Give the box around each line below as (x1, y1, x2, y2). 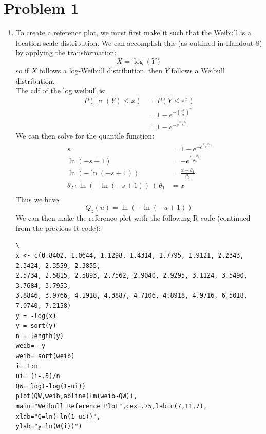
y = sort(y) (15, 322, 56, 330)
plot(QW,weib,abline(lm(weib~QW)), (15, 392, 138, 400)
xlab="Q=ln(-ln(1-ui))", (15, 412, 101, 420)
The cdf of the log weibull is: (15, 85, 106, 96)
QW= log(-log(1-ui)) (15, 382, 86, 390)
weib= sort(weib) (15, 352, 75, 360)
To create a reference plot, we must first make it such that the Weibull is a (15, 27, 251, 38)
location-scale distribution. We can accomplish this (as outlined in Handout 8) (15, 37, 262, 48)
